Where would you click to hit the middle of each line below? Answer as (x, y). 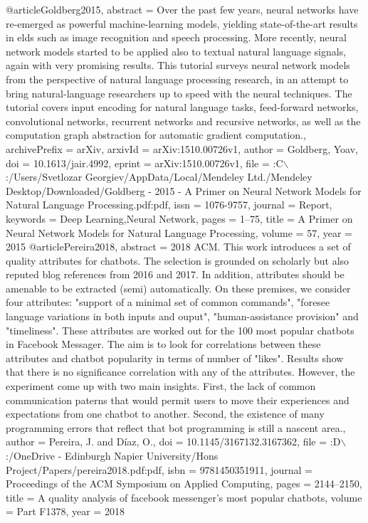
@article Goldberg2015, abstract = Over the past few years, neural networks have (182, 9)
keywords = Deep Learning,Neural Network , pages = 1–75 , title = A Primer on (179, 218)
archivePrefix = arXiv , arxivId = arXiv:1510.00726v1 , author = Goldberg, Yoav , (182, 148)
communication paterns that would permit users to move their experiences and (178, 400)
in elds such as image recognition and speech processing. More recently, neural (176, 37)
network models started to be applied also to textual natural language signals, (176, 51)
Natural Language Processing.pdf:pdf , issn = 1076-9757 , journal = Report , (169, 205)
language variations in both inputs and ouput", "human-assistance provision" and (182, 316)
